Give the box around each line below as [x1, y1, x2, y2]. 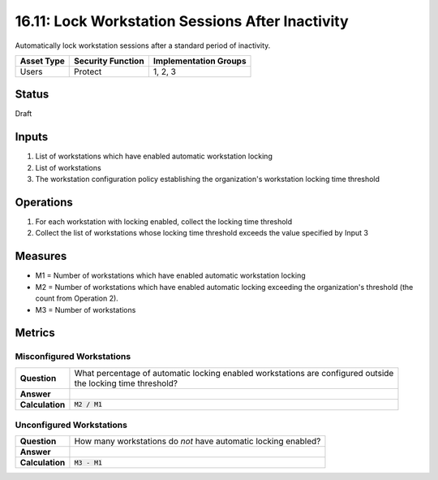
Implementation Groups [152, 55, 247, 67]
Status [15, 88, 49, 102]
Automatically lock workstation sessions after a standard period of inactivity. [15, 41, 271, 50]
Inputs [15, 130, 49, 144]
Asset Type [19, 55, 65, 67]
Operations [15, 195, 73, 209]
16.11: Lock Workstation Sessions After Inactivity [15, 12, 349, 30]
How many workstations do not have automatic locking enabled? [74, 435, 321, 447]
